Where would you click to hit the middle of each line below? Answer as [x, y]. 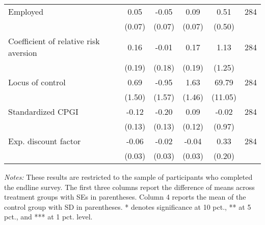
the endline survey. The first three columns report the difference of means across [129, 187]
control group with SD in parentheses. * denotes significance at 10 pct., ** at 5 [128, 206]
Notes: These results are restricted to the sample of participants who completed [128, 177]
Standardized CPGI [43, 111]
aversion [23, 53]
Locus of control [37, 82]
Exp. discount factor [45, 141]
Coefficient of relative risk [54, 41]
